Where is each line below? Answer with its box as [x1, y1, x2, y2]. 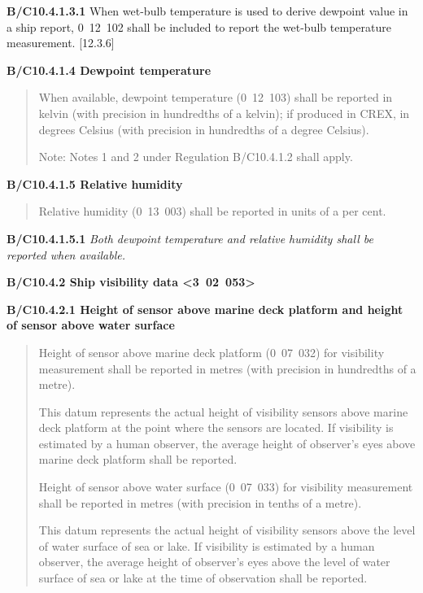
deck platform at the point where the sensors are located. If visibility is [38, 419, 394, 436]
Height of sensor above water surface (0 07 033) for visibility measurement [38, 478, 413, 495]
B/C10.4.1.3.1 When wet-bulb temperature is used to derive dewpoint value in [7, 2, 408, 19]
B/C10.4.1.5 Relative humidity [7, 175, 183, 192]
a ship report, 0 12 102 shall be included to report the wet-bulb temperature [7, 18, 391, 35]
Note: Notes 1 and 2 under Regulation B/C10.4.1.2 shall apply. [38, 148, 353, 165]
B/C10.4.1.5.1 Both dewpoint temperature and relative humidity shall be [7, 229, 373, 246]
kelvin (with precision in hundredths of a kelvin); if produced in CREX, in [38, 104, 410, 121]
